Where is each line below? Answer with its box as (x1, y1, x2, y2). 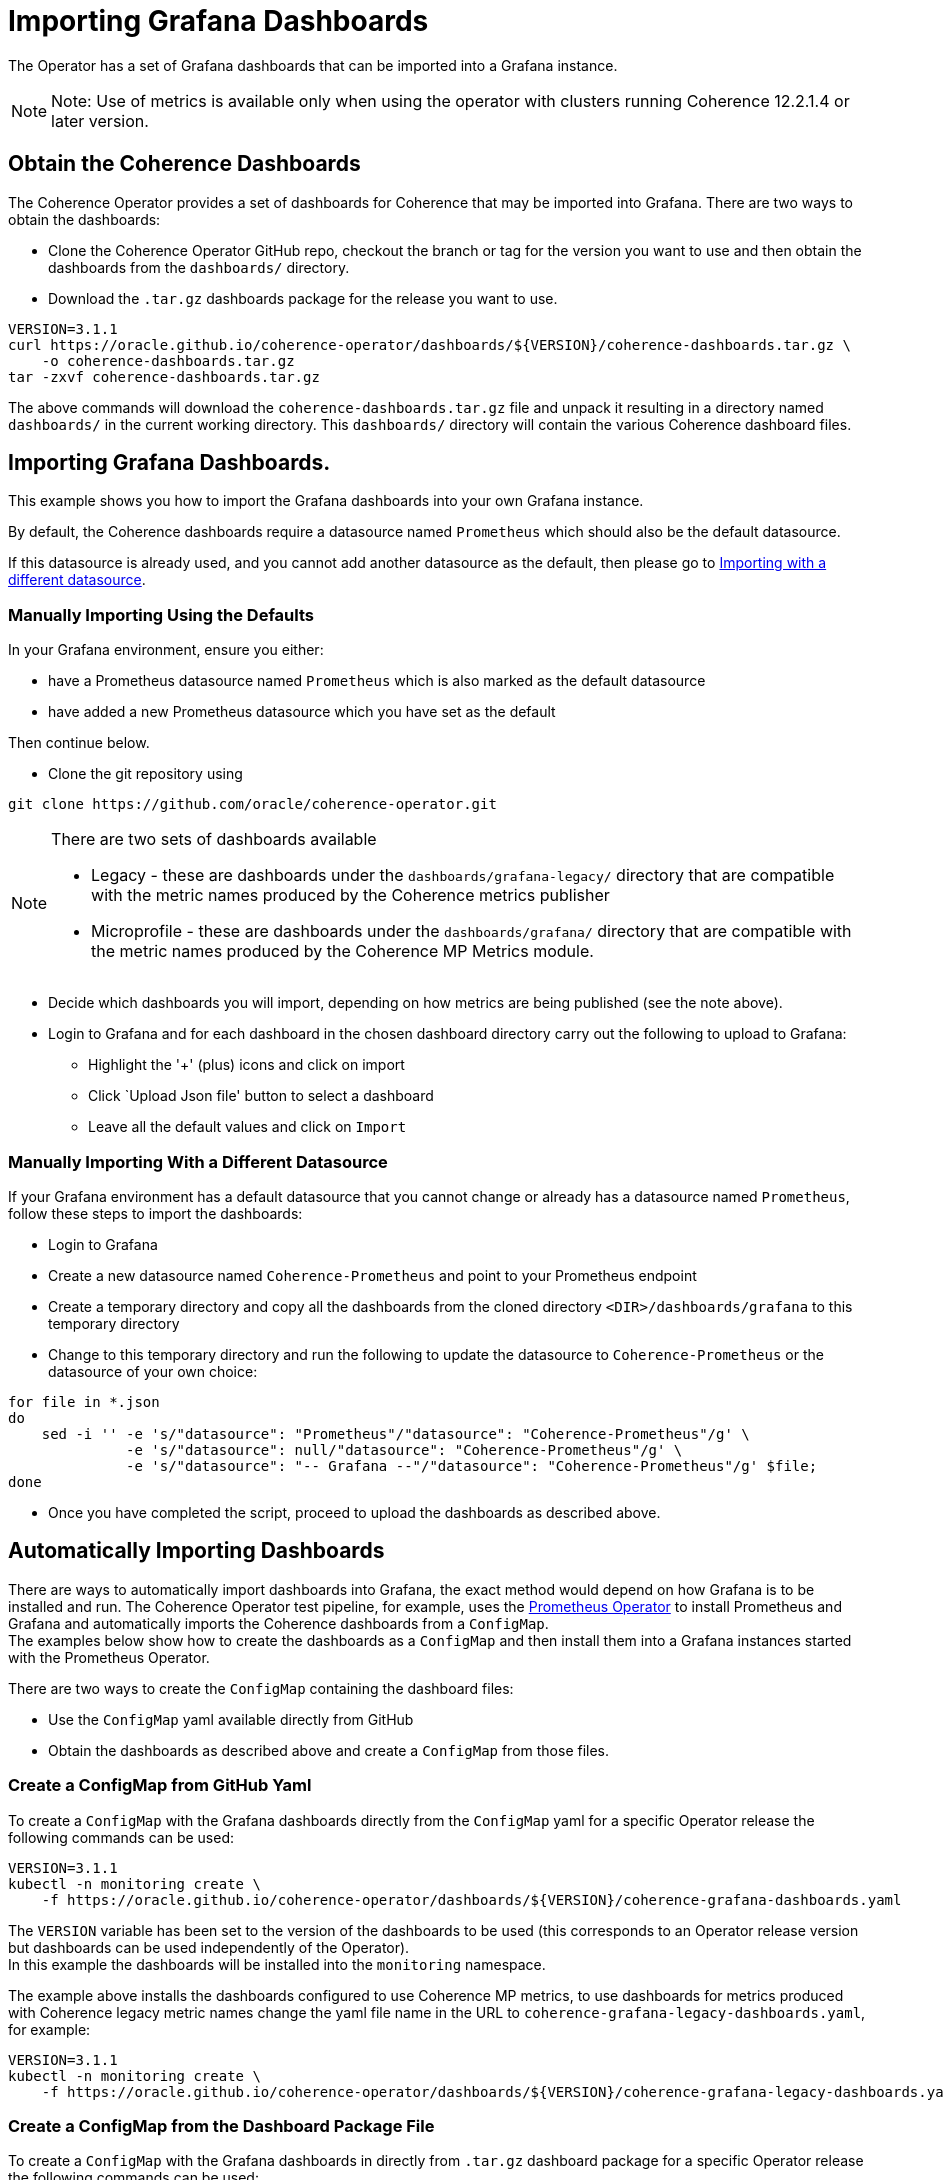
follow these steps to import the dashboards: (8, 1204, 303, 1222)
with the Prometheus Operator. (8, 1648, 210, 1666)
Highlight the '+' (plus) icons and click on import (88, 1056, 405, 1074)
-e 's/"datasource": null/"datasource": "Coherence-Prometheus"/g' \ (126, 1441, 683, 1458)
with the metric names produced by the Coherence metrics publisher (91, 885, 610, 906)
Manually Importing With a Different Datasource (8, 1151, 388, 1172)
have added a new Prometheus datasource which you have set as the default (48, 703, 556, 721)
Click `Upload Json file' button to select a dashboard (88, 1087, 434, 1105)
